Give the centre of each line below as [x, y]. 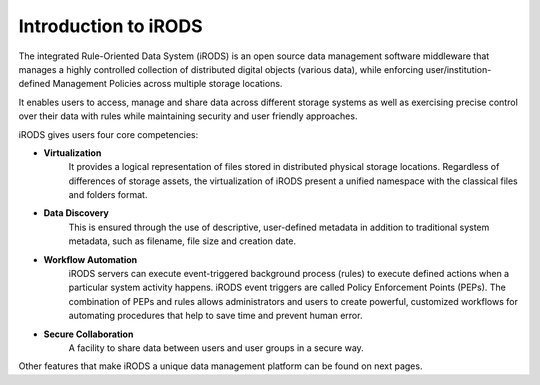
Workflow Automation [90, 259]
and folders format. [108, 195]
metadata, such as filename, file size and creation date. [182, 241]
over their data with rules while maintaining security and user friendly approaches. [188, 116]
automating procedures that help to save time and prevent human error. [215, 316]
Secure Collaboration [88, 334]
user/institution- [458, 69]
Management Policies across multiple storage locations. [167, 84]
